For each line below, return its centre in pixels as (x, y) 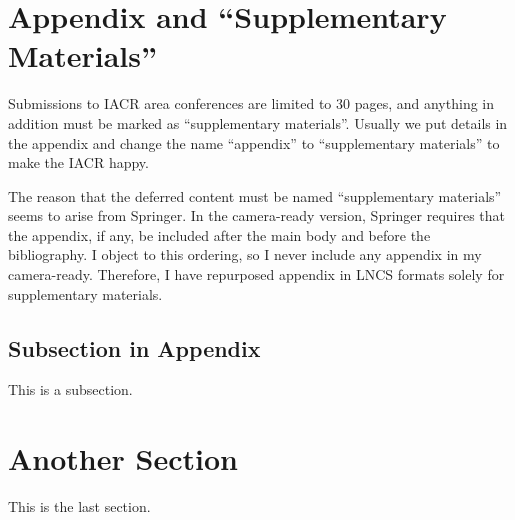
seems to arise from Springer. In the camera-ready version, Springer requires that (257, 215)
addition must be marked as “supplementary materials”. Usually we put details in (258, 122)
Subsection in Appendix (134, 347)
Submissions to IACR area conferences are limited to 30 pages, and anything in (251, 103)
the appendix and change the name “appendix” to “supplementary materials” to (254, 142)
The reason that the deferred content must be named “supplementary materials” (255, 195)
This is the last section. (79, 506)
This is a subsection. (70, 389)
